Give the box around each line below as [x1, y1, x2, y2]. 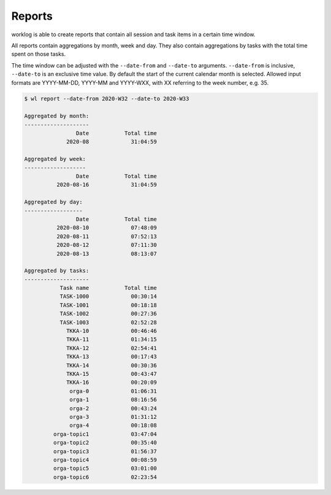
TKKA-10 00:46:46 [66, 327, 158, 335]
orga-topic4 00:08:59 [53, 456, 158, 463]
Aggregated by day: [24, 198, 83, 206]
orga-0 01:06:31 [69, 388, 158, 394]
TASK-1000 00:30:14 [59, 293, 158, 300]
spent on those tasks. [11, 50, 66, 58]
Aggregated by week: [24, 155, 86, 163]
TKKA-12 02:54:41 [66, 345, 158, 351]
